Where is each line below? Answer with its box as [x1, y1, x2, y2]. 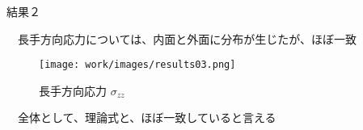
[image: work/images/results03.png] [39, 59, 236, 71]
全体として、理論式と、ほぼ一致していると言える [17, 109, 276, 126]
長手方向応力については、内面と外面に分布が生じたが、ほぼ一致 [17, 30, 357, 47]
